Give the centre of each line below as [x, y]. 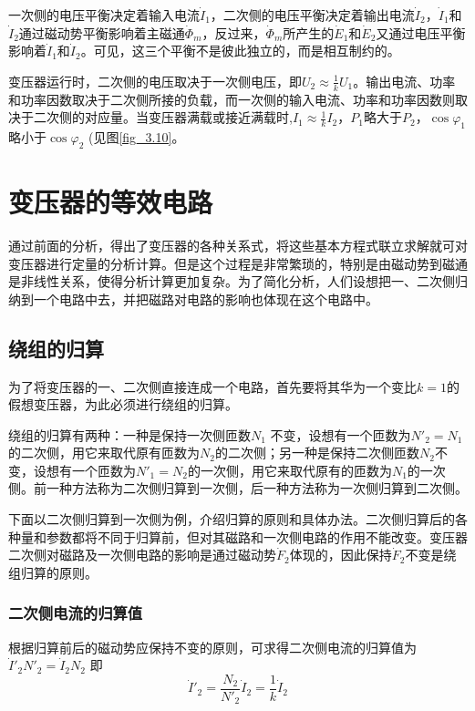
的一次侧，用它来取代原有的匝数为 [289, 470]
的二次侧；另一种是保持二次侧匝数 [317, 453]
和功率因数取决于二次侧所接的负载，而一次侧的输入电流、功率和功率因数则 [232, 99]
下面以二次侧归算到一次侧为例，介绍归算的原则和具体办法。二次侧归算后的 [232, 519]
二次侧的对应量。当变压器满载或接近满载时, [163, 117]
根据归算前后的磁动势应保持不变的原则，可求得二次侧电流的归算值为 [212, 647]
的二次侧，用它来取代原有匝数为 [104, 453]
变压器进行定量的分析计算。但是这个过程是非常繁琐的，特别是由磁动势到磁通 [238, 263]
